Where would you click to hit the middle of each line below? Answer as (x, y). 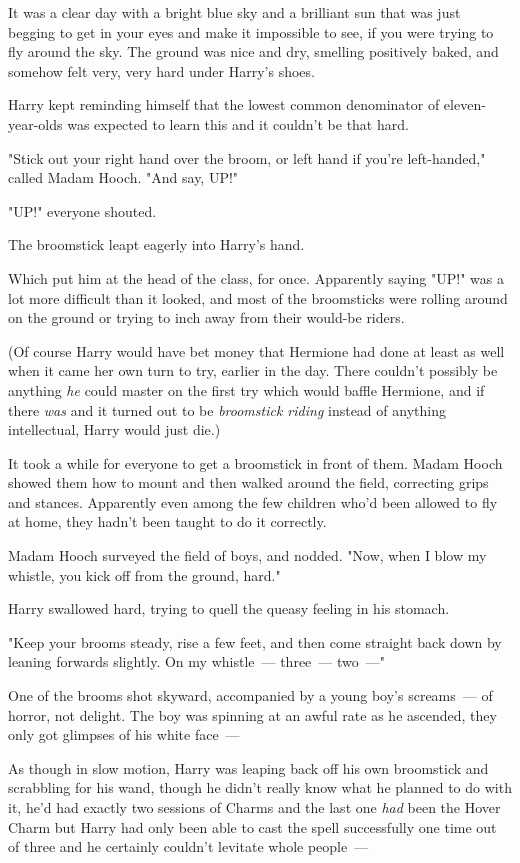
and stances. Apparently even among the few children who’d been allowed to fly (253, 501)
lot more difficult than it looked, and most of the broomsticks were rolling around (258, 297)
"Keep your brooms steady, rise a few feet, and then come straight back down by (255, 641)
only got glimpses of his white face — (124, 734)
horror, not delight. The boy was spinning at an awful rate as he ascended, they (252, 714)
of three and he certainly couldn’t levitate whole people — (188, 846)
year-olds (35, 123)
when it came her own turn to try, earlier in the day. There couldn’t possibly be (253, 370)
